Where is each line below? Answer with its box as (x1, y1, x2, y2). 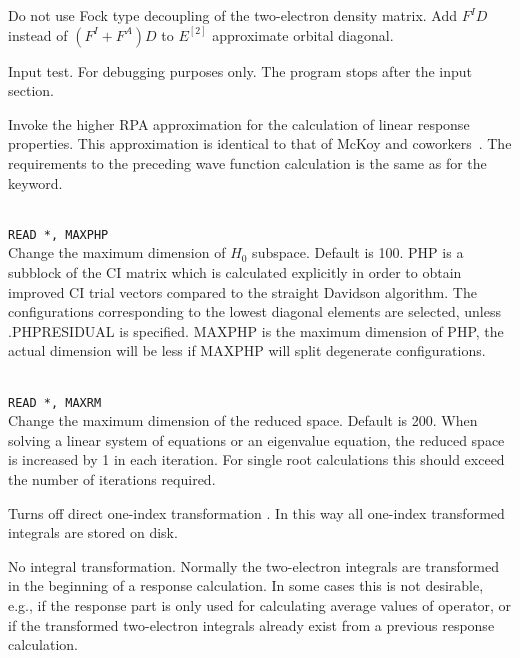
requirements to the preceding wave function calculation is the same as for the (8, 152, 487, 173)
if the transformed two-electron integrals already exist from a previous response (8, 614, 495, 635)
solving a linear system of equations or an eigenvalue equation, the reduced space (8, 429, 505, 450)
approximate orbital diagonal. (212, 24, 394, 45)
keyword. (8, 172, 63, 193)
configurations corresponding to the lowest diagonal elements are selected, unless (8, 301, 501, 322)
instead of (8, 24, 68, 45)
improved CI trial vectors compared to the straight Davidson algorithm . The (8, 281, 477, 302)
